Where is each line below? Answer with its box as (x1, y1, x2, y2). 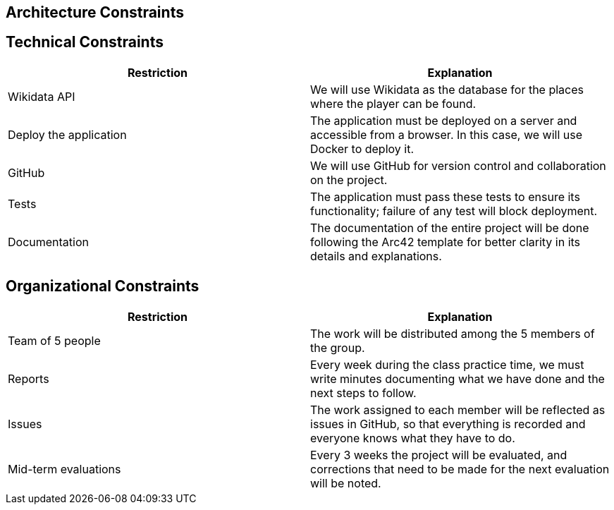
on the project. (310, 172, 388, 187)
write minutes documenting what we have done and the (310, 371, 605, 386)
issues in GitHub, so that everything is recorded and (310, 416, 586, 431)
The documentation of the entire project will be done (310, 220, 589, 235)
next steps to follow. (310, 385, 417, 400)
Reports (8, 371, 49, 386)
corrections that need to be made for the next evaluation (310, 461, 610, 476)
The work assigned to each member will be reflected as (310, 402, 606, 417)
